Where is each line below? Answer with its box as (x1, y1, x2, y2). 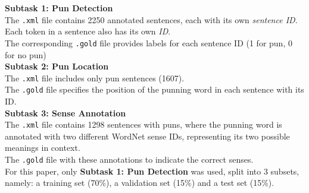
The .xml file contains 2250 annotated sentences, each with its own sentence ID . (5, 13, 298, 26)
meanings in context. (5, 141, 80, 154)
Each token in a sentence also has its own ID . (5, 25, 171, 37)
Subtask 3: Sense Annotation (5, 106, 126, 119)
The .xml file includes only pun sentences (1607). (5, 71, 185, 84)
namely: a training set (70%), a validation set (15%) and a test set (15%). (5, 176, 274, 189)
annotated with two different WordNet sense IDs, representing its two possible (5, 129, 290, 142)
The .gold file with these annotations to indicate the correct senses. (5, 153, 254, 166)
